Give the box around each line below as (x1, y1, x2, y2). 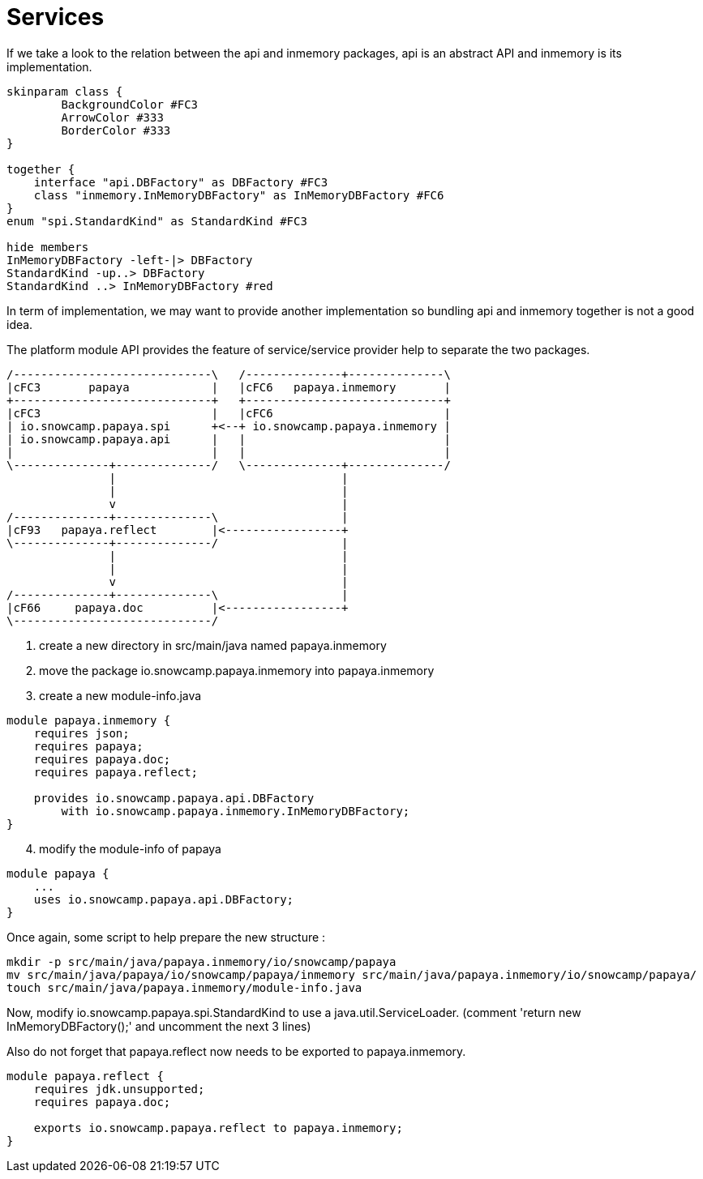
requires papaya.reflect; (33, 765, 199, 779)
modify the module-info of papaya (39, 841, 221, 856)
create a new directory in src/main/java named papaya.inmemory (39, 638, 387, 652)
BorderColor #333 (61, 123, 171, 137)
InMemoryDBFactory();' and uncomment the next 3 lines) (6, 1019, 311, 1033)
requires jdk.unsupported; (33, 1082, 205, 1096)
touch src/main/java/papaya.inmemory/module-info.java (6, 980, 362, 994)
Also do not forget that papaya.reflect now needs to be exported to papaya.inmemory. (6, 1044, 466, 1058)
